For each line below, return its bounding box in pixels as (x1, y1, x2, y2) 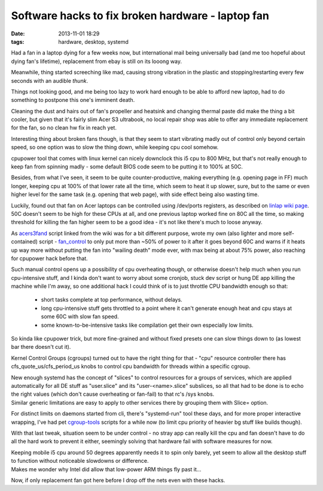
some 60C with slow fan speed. (41, 313, 119, 320)
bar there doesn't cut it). (11, 344, 71, 351)
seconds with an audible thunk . (11, 77, 89, 84)
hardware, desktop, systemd (58, 38, 129, 45)
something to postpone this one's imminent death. (11, 97, 135, 104)
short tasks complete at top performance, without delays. (41, 296, 182, 303)
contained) (11, 238, 38, 245)
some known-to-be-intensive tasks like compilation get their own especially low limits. (41, 321, 254, 329)
